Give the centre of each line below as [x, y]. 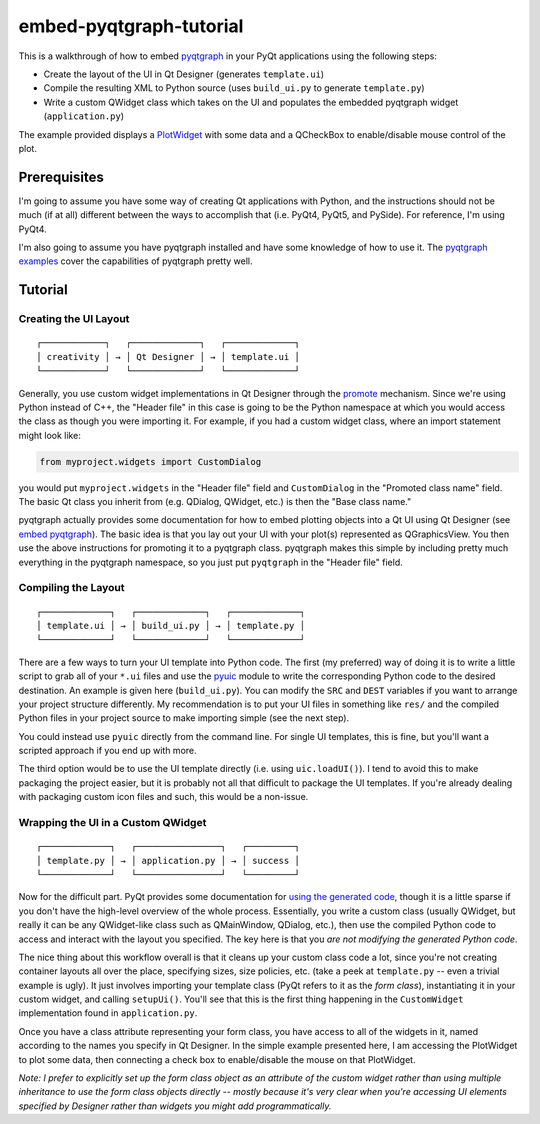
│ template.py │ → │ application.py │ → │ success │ [168, 860]
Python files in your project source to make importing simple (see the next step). [184, 718]
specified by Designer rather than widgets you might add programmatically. [175, 1106]
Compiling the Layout [71, 588]
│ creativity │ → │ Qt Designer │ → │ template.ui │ [168, 356]
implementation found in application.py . [108, 1013]
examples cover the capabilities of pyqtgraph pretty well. [136, 261]
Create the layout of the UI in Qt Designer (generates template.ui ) [184, 74]
